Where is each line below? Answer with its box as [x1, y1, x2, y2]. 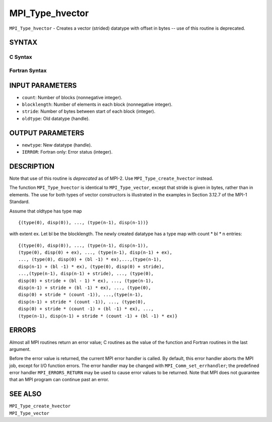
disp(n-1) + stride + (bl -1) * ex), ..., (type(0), [18, 285, 151, 291]
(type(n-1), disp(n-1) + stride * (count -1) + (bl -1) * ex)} [18, 313, 178, 319]
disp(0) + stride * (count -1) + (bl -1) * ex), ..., [18, 306, 154, 312]
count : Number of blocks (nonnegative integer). [22, 94, 123, 100]
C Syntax [9, 53, 32, 60]
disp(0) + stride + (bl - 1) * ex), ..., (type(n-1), [18, 277, 154, 284]
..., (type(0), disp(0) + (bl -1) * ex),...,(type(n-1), [18, 257, 162, 262]
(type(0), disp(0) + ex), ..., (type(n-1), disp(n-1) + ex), [18, 250, 172, 255]
